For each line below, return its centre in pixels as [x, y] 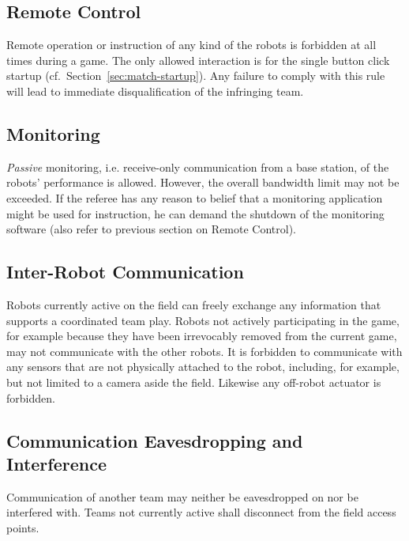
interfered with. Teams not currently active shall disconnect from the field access [201, 512]
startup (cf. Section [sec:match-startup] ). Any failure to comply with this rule [196, 76]
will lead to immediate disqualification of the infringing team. [155, 91]
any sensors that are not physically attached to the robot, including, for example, [203, 367]
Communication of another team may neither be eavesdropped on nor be [182, 496]
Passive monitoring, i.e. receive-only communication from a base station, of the [198, 166]
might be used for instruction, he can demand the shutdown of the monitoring [195, 213]
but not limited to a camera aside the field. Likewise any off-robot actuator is [194, 382]
